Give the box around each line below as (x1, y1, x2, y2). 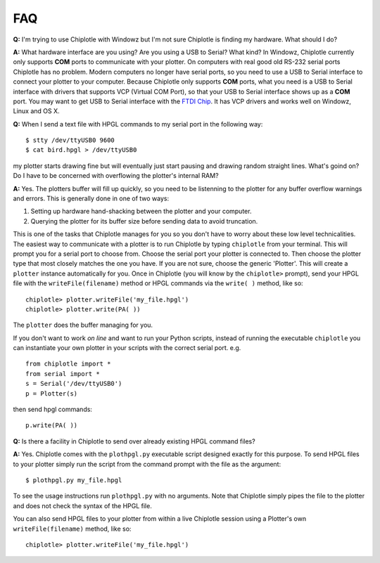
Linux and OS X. (13, 107, 60, 115)
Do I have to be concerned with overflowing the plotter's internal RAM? (13, 172, 219, 180)
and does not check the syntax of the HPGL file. (13, 501, 153, 510)
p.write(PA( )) (25, 422, 78, 429)
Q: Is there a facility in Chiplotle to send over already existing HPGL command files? (13, 436, 256, 446)
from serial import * (25, 370, 100, 377)
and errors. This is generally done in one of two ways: (13, 194, 170, 203)
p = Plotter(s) (25, 389, 78, 397)
